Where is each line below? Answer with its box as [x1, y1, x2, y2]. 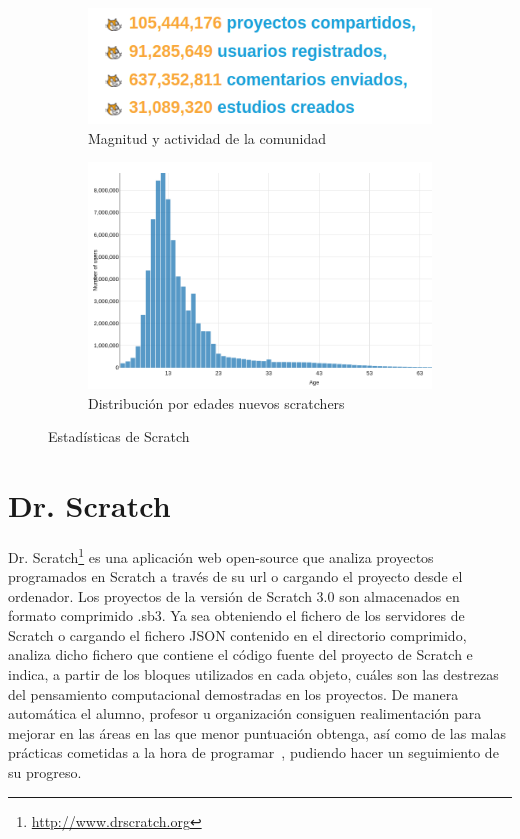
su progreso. [8, 762, 82, 783]
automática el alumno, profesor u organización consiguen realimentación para [8, 703, 482, 724]
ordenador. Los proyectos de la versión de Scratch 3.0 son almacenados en [8, 585, 460, 606]
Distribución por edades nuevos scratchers [88, 392, 345, 413]
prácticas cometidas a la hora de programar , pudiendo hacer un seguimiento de [8, 742, 499, 763]
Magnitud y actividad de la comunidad [88, 127, 327, 148]
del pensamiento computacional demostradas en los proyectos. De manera [8, 683, 459, 704]
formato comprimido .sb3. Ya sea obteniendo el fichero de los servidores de [8, 605, 465, 626]
